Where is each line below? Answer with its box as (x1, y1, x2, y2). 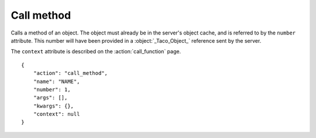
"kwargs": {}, (33, 102, 74, 109)
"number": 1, (33, 86, 71, 93)
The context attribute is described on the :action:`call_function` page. (11, 48, 181, 55)
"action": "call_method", (33, 70, 108, 77)
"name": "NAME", (33, 78, 80, 85)
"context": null (33, 111, 80, 118)
